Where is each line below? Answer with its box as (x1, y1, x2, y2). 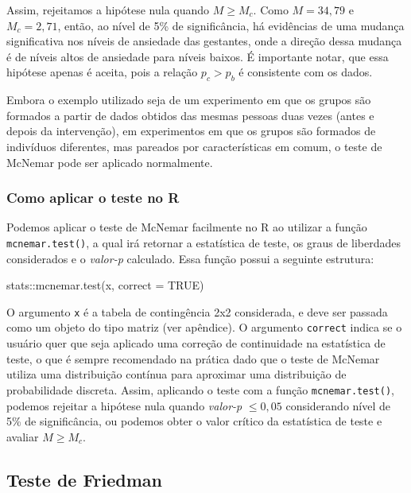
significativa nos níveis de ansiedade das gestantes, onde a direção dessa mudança (6, 33, 402, 49)
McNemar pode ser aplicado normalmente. (6, 153, 213, 170)
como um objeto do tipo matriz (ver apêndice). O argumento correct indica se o (6, 319, 402, 336)
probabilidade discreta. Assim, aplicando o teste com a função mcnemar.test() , (6, 381, 394, 398)
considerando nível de (285, 397, 391, 413)
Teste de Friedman (6, 467, 163, 491)
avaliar (6, 428, 39, 444)
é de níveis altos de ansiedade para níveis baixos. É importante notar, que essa (6, 48, 389, 64)
